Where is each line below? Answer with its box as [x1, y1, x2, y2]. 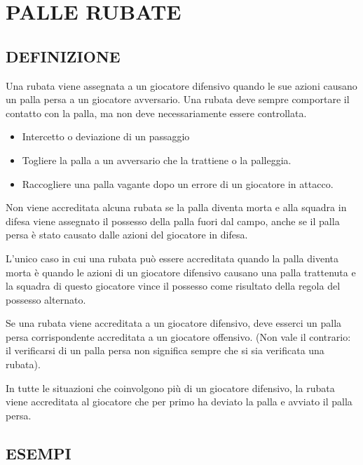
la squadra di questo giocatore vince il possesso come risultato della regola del [6, 278, 341, 293]
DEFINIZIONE [6, 45, 121, 67]
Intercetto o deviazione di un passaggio [22, 129, 190, 144]
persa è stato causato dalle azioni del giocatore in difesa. [6, 227, 248, 242]
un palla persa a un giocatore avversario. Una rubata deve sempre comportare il [6, 92, 350, 107]
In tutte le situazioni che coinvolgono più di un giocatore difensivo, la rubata [6, 380, 335, 395]
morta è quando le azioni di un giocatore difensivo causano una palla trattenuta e [6, 264, 356, 279]
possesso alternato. [6, 292, 86, 306]
